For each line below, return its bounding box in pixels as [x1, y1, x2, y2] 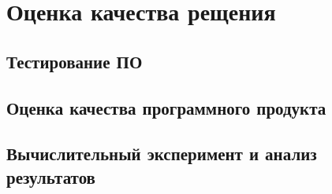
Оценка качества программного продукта [6, 95, 326, 119]
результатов [6, 164, 95, 189]
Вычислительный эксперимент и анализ [6, 141, 317, 166]
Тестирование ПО [6, 49, 143, 73]
